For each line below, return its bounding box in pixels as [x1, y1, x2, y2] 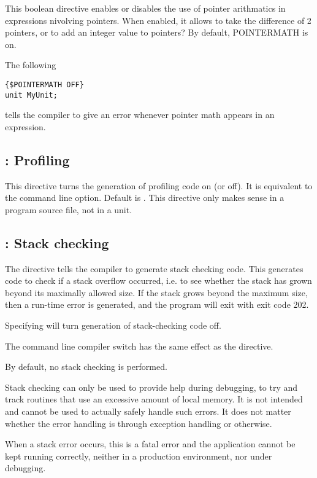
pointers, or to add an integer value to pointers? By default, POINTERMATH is [5, 26, 308, 39]
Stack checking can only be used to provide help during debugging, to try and [5, 380, 298, 393]
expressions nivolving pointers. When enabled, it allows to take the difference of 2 [5, 14, 311, 26]
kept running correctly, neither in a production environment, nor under [5, 449, 272, 462]
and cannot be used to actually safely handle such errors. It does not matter [5, 405, 291, 417]
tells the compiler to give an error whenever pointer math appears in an [5, 108, 275, 121]
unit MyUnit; [5, 90, 58, 100]
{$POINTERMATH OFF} [5, 80, 84, 89]
